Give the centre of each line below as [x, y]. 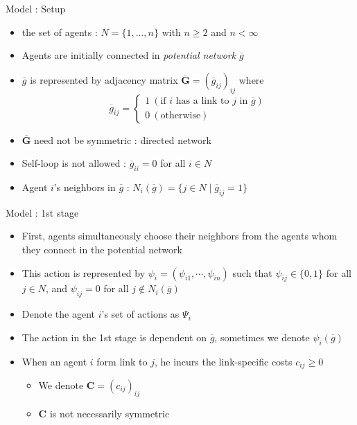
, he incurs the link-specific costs [223, 361]
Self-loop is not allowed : [74, 163]
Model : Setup [36, 8]
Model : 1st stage [42, 212]
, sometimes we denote [262, 337]
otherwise [181, 116]
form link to [122, 361]
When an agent [54, 361]
